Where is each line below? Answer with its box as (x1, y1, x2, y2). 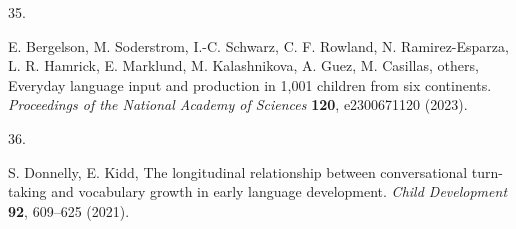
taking (8, 181, 47, 202)
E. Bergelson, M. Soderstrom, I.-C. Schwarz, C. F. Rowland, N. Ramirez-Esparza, (8, 35, 509, 56)
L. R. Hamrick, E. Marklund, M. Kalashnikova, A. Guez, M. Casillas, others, (8, 55, 479, 76)
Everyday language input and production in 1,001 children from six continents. (8, 74, 492, 95)
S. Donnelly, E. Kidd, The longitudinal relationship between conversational (8, 161, 468, 182)
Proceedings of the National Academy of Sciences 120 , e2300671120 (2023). (8, 94, 468, 115)
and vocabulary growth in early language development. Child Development (51, 181, 508, 202)
